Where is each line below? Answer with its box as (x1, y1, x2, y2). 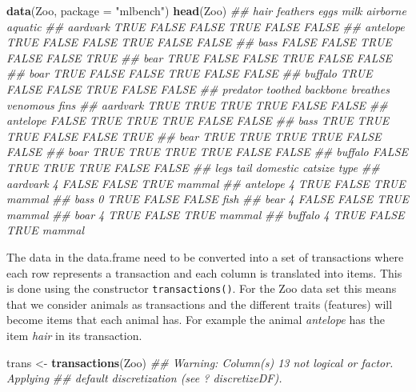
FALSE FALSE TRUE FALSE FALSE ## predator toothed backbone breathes (6, 80, 390, 97)
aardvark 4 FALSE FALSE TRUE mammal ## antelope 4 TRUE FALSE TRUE (6, 174, 406, 191)
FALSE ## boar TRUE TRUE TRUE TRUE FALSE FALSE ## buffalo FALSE (6, 143, 408, 160)
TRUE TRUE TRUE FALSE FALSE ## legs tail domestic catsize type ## (6, 158, 380, 175)
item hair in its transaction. (6, 326, 142, 343)
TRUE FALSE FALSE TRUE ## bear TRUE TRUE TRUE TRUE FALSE (6, 127, 382, 144)
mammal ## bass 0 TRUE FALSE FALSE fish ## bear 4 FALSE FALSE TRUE (6, 190, 409, 207)
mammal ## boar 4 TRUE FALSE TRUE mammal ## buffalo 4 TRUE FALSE (6, 206, 405, 222)
